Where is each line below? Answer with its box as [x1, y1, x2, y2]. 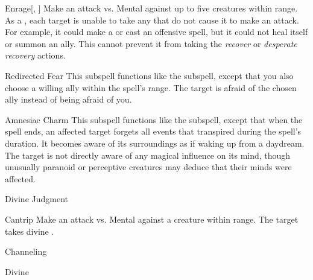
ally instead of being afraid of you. [5, 93, 132, 106]
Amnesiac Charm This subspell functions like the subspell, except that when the [5, 113, 303, 126]
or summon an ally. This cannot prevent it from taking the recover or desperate [5, 37, 297, 49]
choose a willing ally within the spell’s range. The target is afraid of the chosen [5, 81, 297, 94]
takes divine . [5, 224, 54, 237]
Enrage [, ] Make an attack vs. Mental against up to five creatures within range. [5, 2, 298, 14]
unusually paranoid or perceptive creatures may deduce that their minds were [5, 161, 292, 173]
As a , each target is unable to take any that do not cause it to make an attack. [5, 13, 299, 26]
